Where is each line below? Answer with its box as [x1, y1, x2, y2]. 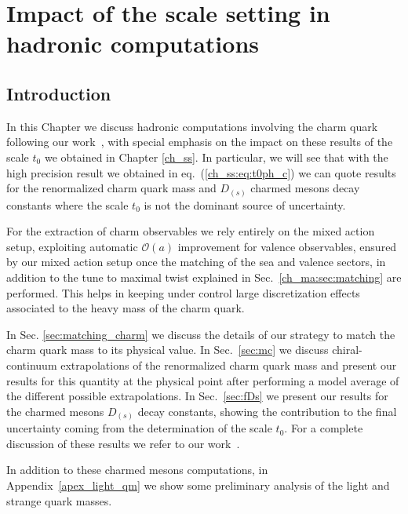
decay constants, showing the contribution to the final [137, 403, 397, 419]
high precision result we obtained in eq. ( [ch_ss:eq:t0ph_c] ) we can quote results [6, 164, 396, 180]
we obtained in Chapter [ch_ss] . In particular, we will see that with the [44, 148, 388, 165]
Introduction [6, 81, 111, 105]
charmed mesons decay [250, 180, 360, 196]
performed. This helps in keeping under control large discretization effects [6, 284, 360, 301]
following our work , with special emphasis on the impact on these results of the [6, 133, 393, 150]
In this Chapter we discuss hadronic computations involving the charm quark [6, 118, 378, 134]
